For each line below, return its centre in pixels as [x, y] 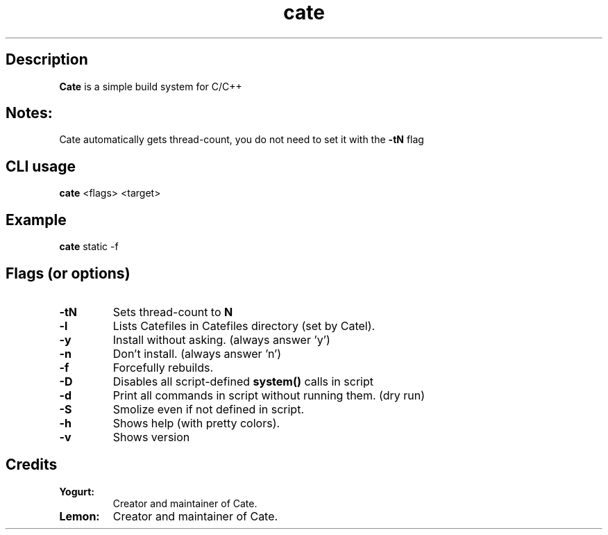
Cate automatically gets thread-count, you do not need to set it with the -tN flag [242, 140]
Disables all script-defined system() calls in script [243, 381]
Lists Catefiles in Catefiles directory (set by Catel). [244, 326]
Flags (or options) [68, 273]
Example [36, 220]
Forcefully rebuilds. [163, 367]
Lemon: [79, 516]
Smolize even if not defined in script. [208, 409]
